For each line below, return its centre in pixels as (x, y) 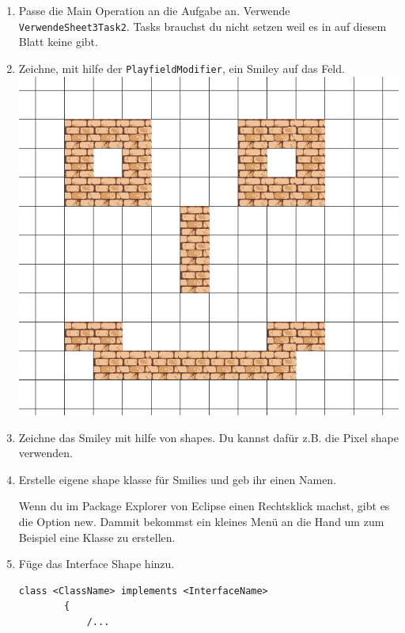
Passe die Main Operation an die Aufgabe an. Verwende (154, 10)
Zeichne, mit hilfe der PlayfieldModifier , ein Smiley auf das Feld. (182, 68)
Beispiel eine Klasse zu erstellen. (97, 537)
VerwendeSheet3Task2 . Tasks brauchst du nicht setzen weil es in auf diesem (202, 26)
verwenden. (45, 453)
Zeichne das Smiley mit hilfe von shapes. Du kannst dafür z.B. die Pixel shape (208, 437)
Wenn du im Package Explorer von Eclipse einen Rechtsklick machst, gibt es (204, 506)
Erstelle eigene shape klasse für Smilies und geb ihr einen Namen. (178, 479)
